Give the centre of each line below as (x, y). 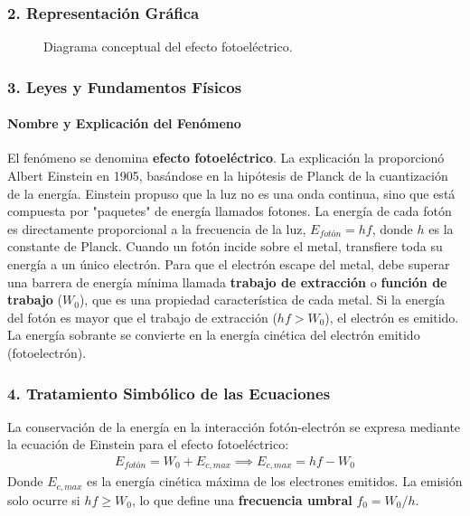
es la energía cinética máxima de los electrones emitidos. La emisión (274, 481)
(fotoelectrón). (47, 352)
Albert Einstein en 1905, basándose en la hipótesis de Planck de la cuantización (228, 176)
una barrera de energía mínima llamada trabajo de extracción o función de (227, 281)
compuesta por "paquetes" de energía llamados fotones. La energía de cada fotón (230, 211)
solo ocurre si (44, 499)
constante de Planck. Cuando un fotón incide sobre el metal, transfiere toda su (225, 246)
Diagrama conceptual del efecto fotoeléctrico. (168, 47)
